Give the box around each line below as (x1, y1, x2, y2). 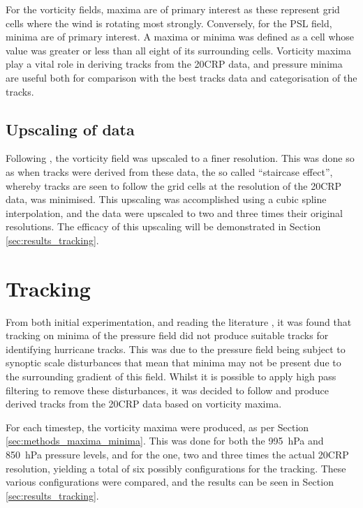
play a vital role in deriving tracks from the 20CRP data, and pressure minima (6, 57, 343, 71)
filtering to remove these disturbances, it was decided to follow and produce (6, 382, 329, 397)
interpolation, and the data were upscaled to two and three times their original (6, 205, 343, 220)
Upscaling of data (6, 118, 135, 140)
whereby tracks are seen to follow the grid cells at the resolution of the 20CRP (6, 178, 342, 193)
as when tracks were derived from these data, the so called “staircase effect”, (6, 164, 333, 179)
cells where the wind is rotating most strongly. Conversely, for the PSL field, (6, 15, 332, 30)
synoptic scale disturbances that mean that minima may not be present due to (6, 355, 341, 370)
